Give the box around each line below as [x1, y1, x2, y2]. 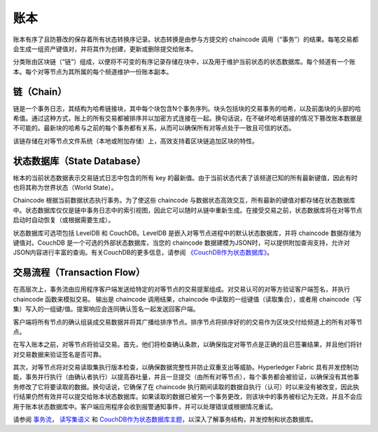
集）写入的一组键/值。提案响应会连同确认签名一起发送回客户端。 [13, 305, 199, 313]
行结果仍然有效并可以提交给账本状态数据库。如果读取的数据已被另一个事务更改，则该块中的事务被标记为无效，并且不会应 [13, 393, 363, 401]
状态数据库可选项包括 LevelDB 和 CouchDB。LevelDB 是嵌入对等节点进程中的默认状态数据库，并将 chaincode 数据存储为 [13, 229, 362, 237]
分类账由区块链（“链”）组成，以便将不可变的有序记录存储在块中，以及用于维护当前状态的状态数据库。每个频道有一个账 [13, 58, 356, 66]
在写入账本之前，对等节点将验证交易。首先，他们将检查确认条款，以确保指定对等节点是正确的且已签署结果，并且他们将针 [13, 340, 363, 349]
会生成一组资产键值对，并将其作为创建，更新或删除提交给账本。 [13, 44, 197, 53]
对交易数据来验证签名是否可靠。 [13, 350, 105, 358]
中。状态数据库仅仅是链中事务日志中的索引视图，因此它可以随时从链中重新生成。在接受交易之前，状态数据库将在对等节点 [13, 205, 363, 214]
